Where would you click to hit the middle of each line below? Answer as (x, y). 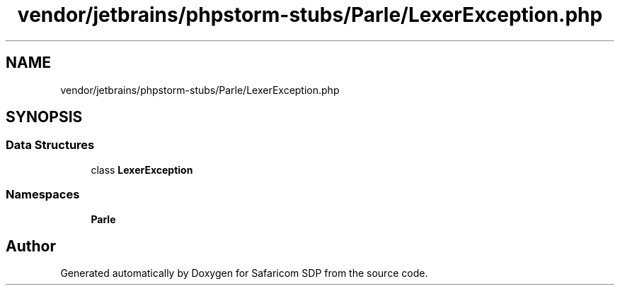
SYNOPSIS (44, 117)
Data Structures (50, 145)
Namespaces (43, 195)
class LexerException (142, 170)
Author (31, 246)
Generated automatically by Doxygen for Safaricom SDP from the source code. (244, 273)
